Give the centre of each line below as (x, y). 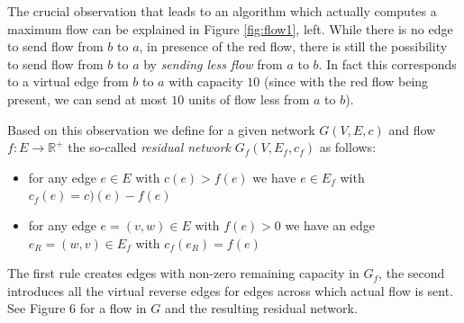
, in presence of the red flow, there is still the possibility (293, 46)
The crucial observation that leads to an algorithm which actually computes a (222, 11)
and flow (412, 129)
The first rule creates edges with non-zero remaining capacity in (183, 273)
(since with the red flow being (346, 81)
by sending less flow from (213, 63)
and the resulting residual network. (261, 308)
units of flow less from (249, 99)
